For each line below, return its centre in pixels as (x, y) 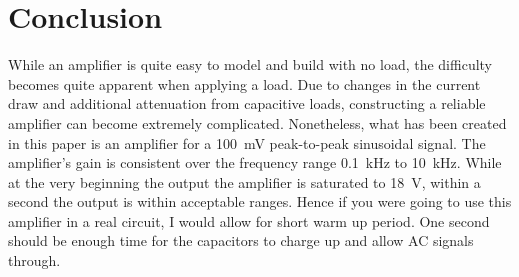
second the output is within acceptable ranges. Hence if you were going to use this (260, 201)
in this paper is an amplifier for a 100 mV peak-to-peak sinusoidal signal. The (247, 142)
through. (34, 260)
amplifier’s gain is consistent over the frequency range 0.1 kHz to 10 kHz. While (255, 162)
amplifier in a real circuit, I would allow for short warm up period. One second (249, 220)
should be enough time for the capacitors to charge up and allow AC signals (241, 240)
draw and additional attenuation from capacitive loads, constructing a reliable (247, 103)
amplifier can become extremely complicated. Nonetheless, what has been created (257, 122)
